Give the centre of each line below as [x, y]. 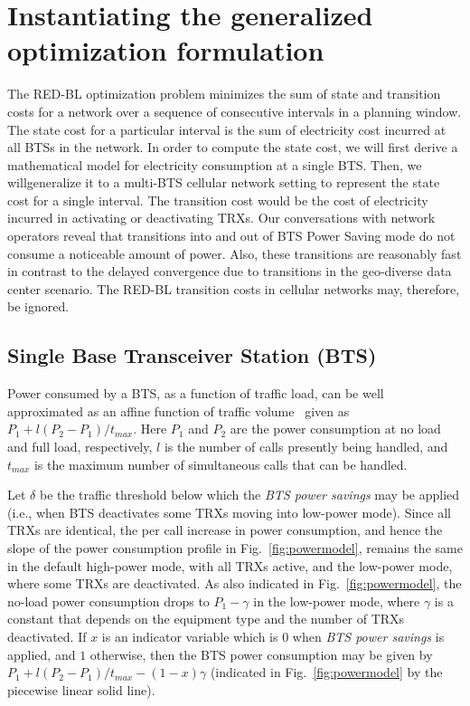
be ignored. [38, 306]
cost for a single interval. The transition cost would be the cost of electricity [218, 200]
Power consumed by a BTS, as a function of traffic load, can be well [196, 393]
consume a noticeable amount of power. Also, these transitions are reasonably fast [235, 253]
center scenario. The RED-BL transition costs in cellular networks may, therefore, [234, 288]
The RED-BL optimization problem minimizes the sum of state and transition [224, 94]
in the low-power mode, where [337, 601]
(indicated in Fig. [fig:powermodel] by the [326, 672]
